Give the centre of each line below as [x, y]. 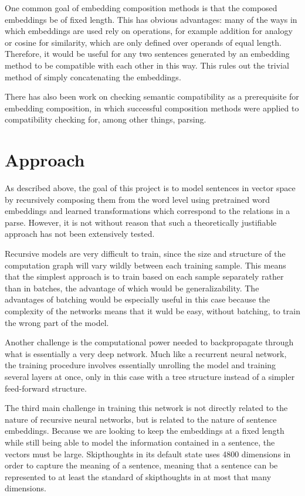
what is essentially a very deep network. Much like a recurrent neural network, [146, 353]
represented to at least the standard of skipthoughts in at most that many [138, 476]
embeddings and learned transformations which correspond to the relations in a [148, 211]
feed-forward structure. [46, 388]
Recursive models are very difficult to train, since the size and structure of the [145, 254]
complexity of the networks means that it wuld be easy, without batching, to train [152, 311]
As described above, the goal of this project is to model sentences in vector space [150, 188]
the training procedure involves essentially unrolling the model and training [140, 365]
